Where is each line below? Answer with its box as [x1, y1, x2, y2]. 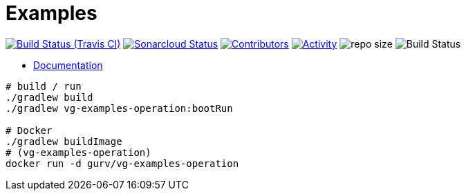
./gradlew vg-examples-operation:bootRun [6, 102, 233, 114]
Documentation [33, 59, 103, 71]
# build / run [6, 80, 82, 92]
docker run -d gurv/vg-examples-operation [6, 157, 239, 169]
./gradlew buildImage [6, 135, 122, 147]
